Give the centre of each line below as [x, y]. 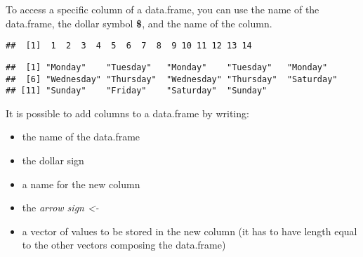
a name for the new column [81, 184]
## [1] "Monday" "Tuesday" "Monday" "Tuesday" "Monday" [167, 67]
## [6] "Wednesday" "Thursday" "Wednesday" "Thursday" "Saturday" [172, 79]
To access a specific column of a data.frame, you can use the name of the [163, 9]
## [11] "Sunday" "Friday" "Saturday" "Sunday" [137, 91]
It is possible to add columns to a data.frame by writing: [127, 113]
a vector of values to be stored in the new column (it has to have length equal [190, 231]
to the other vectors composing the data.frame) [124, 245]
